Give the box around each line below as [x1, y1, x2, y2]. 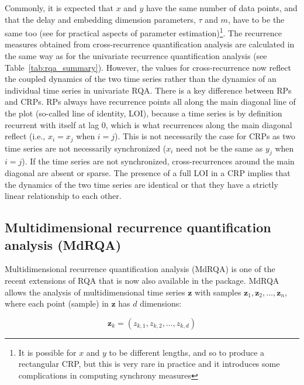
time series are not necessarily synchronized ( [5, 142, 167, 154]
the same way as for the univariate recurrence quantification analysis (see [5, 50, 267, 62]
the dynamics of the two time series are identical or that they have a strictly [5, 178, 278, 190]
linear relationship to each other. [5, 190, 122, 202]
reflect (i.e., [5, 130, 46, 142]
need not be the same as [176, 142, 263, 154]
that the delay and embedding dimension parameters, [5, 13, 196, 25]
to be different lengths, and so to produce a [109, 346, 265, 358]
